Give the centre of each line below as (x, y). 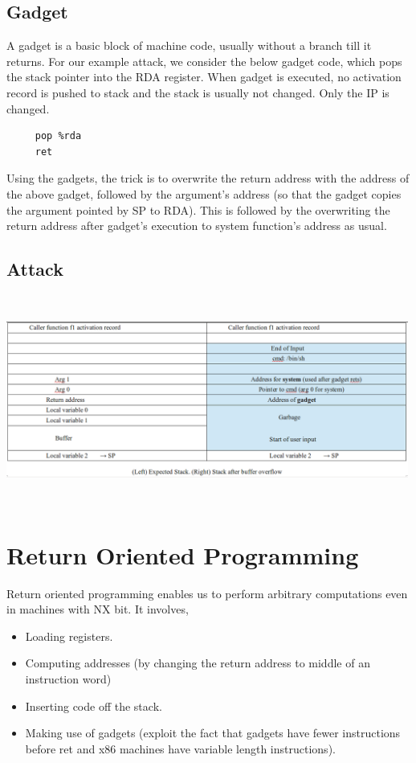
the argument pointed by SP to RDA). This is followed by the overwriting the (198, 209)
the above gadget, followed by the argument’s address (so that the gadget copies (204, 193)
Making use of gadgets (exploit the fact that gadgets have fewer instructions (213, 733)
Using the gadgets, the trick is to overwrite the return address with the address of (208, 178)
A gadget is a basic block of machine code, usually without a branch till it (189, 45)
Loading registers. (69, 636)
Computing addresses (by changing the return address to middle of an (198, 663)
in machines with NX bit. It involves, (98, 609)
